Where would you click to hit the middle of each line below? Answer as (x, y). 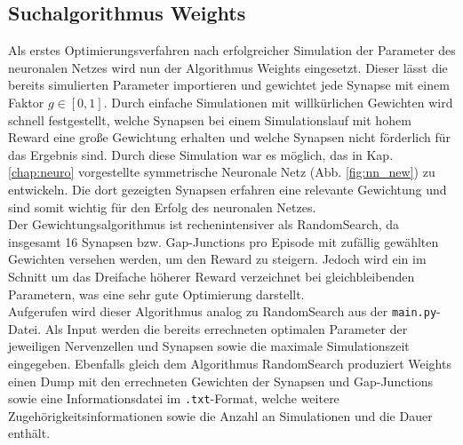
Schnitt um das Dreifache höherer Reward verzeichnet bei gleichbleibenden (212, 276)
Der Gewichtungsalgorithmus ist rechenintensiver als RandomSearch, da (204, 224)
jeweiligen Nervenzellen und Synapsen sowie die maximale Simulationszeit (209, 346)
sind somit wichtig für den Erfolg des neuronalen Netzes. (162, 207)
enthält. (29, 433)
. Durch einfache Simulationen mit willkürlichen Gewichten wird (278, 102)
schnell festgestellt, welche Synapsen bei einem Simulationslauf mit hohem (210, 119)
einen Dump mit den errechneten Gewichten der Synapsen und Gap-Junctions (221, 381)
